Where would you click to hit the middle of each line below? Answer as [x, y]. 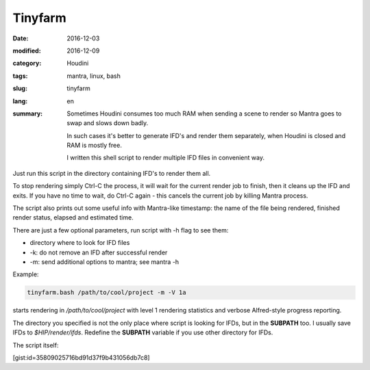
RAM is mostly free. [95, 145]
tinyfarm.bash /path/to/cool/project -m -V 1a [107, 293]
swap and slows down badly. [108, 123]
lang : [20, 101]
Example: [26, 274]
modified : [27, 51]
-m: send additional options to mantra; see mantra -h [104, 262]
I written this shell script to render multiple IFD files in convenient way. [166, 158]
